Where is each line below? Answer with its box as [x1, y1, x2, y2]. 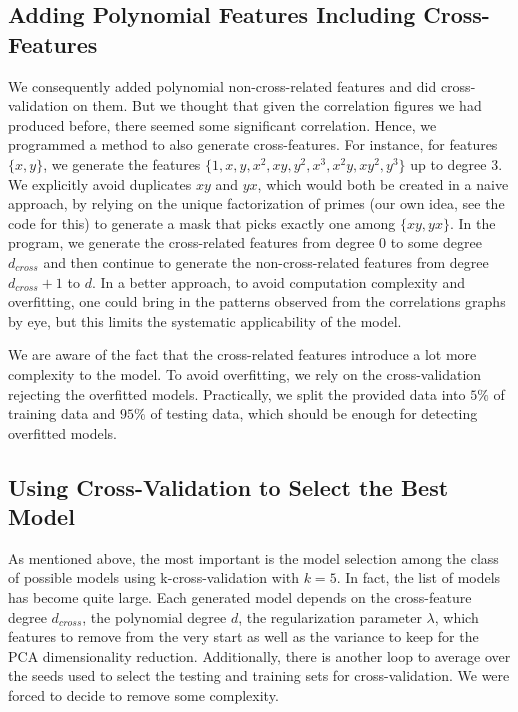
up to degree [410, 153, 487, 174]
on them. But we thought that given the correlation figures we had [72, 95, 482, 116]
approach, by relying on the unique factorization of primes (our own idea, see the [8, 193, 505, 214]
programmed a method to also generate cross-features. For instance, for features [8, 134, 498, 155]
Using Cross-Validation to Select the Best [8, 471, 449, 502]
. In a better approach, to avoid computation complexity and [91, 271, 465, 292]
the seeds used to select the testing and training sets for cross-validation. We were [8, 665, 510, 686]
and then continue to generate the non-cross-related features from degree [43, 251, 489, 272]
